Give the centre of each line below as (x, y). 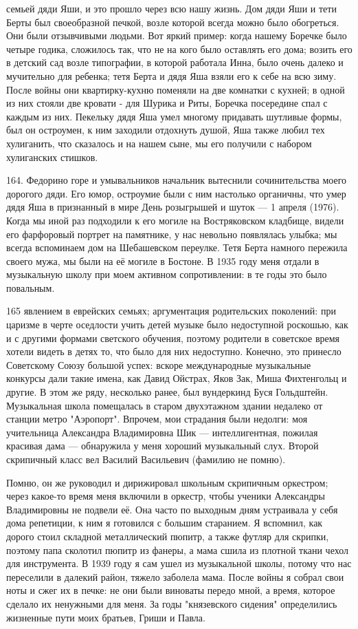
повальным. (31, 287)
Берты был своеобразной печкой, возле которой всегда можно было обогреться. (173, 22)
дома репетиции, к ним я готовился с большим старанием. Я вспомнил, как (165, 523)
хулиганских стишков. (52, 157)
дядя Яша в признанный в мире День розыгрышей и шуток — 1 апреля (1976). (173, 207)
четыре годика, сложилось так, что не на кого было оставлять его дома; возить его (179, 49)
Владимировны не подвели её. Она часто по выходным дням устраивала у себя (172, 509)
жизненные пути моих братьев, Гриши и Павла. (106, 617)
